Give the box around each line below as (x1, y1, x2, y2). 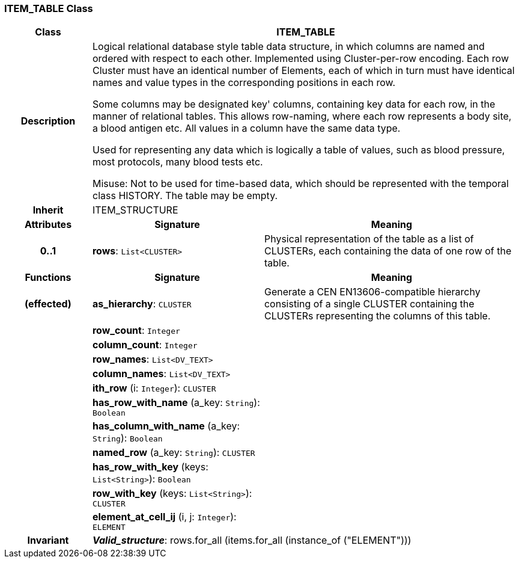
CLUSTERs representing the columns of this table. (264, 310, 491, 322)
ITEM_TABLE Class (4, 2, 93, 14)
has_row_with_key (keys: (92, 461, 208, 473)
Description (20, 115, 76, 128)
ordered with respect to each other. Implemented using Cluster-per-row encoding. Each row (92, 52, 509, 65)
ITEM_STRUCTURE (92, 204, 178, 217)
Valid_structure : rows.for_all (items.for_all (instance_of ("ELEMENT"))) (92, 534, 411, 547)
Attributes (24, 218, 72, 231)
